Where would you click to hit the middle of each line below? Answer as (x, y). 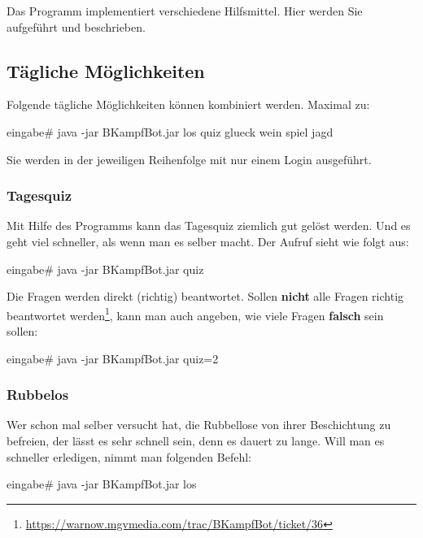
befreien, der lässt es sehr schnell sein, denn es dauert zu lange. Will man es (196, 441)
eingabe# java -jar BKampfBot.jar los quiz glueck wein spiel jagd (170, 131)
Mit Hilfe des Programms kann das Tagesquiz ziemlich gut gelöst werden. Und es (209, 226)
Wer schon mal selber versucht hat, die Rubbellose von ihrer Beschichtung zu (199, 425)
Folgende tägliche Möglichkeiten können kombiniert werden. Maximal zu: (188, 104)
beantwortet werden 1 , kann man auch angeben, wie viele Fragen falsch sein (195, 314)
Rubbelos (38, 395)
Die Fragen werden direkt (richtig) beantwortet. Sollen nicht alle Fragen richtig (205, 296)
